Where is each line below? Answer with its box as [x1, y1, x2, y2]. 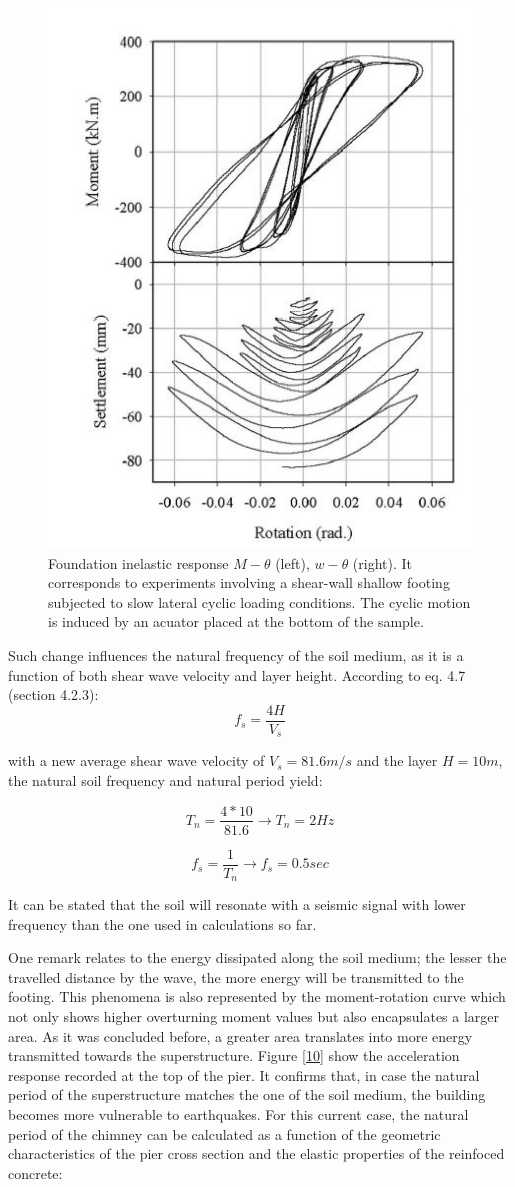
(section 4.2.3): [8, 684, 99, 705]
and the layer [356, 750, 438, 771]
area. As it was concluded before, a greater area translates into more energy [8, 1025, 473, 1046]
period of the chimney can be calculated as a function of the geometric [8, 1123, 441, 1144]
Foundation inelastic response [48, 552, 229, 573]
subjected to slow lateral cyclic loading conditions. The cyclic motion [48, 591, 471, 612]
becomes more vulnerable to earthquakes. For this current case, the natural [8, 1104, 469, 1125]
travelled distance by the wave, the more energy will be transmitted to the [8, 966, 464, 987]
